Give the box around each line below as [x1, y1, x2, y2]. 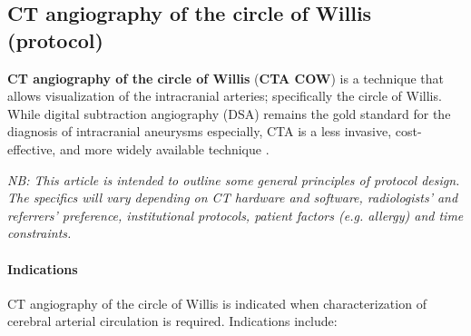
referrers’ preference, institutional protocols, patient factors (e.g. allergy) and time [7, 205, 464, 224]
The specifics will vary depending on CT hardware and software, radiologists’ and [7, 188, 458, 207]
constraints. [7, 223, 72, 242]
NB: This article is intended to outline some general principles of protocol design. [7, 170, 460, 189]
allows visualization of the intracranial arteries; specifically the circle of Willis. [7, 86, 442, 105]
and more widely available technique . [59, 139, 270, 158]
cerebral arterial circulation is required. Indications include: [7, 311, 338, 331]
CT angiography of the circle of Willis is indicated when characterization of [7, 293, 427, 312]
